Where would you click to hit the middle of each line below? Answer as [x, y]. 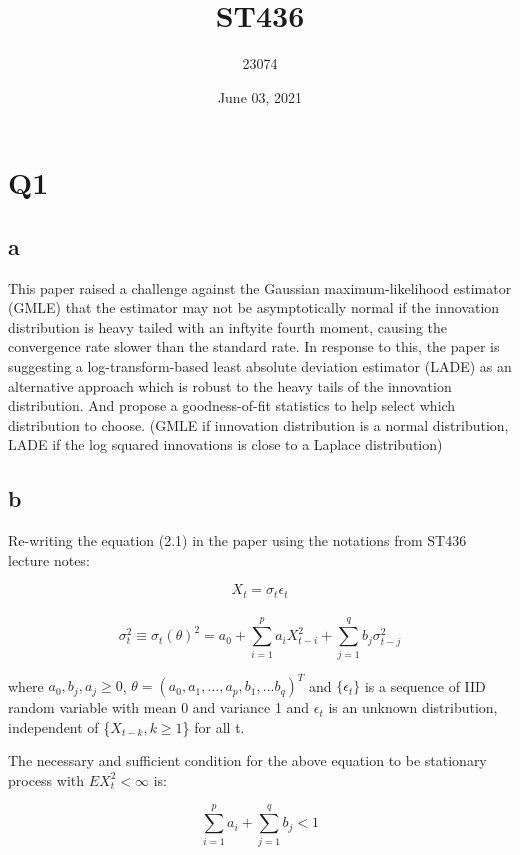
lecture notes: [49, 559]
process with [46, 779]
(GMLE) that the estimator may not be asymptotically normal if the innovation [254, 307]
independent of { [59, 726]
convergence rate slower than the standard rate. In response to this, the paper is [254, 346]
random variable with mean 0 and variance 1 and [159, 707]
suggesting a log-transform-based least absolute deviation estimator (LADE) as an [260, 366]
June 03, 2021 [260, 96]
